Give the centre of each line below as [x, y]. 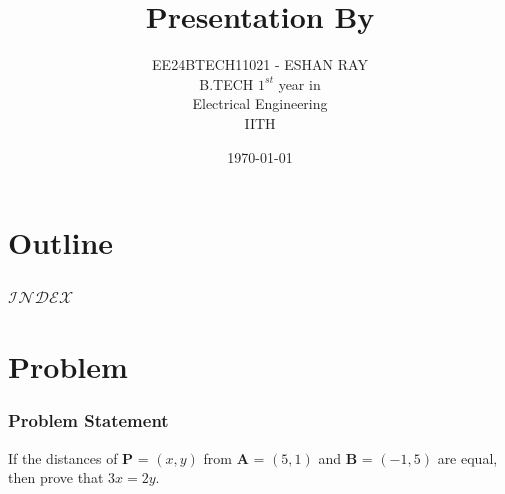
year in [299, 83]
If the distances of [63, 457]
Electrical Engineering [260, 103]
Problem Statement [88, 420]
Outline [61, 242]
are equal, [467, 457]
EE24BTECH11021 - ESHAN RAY [260, 64]
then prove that [56, 477]
